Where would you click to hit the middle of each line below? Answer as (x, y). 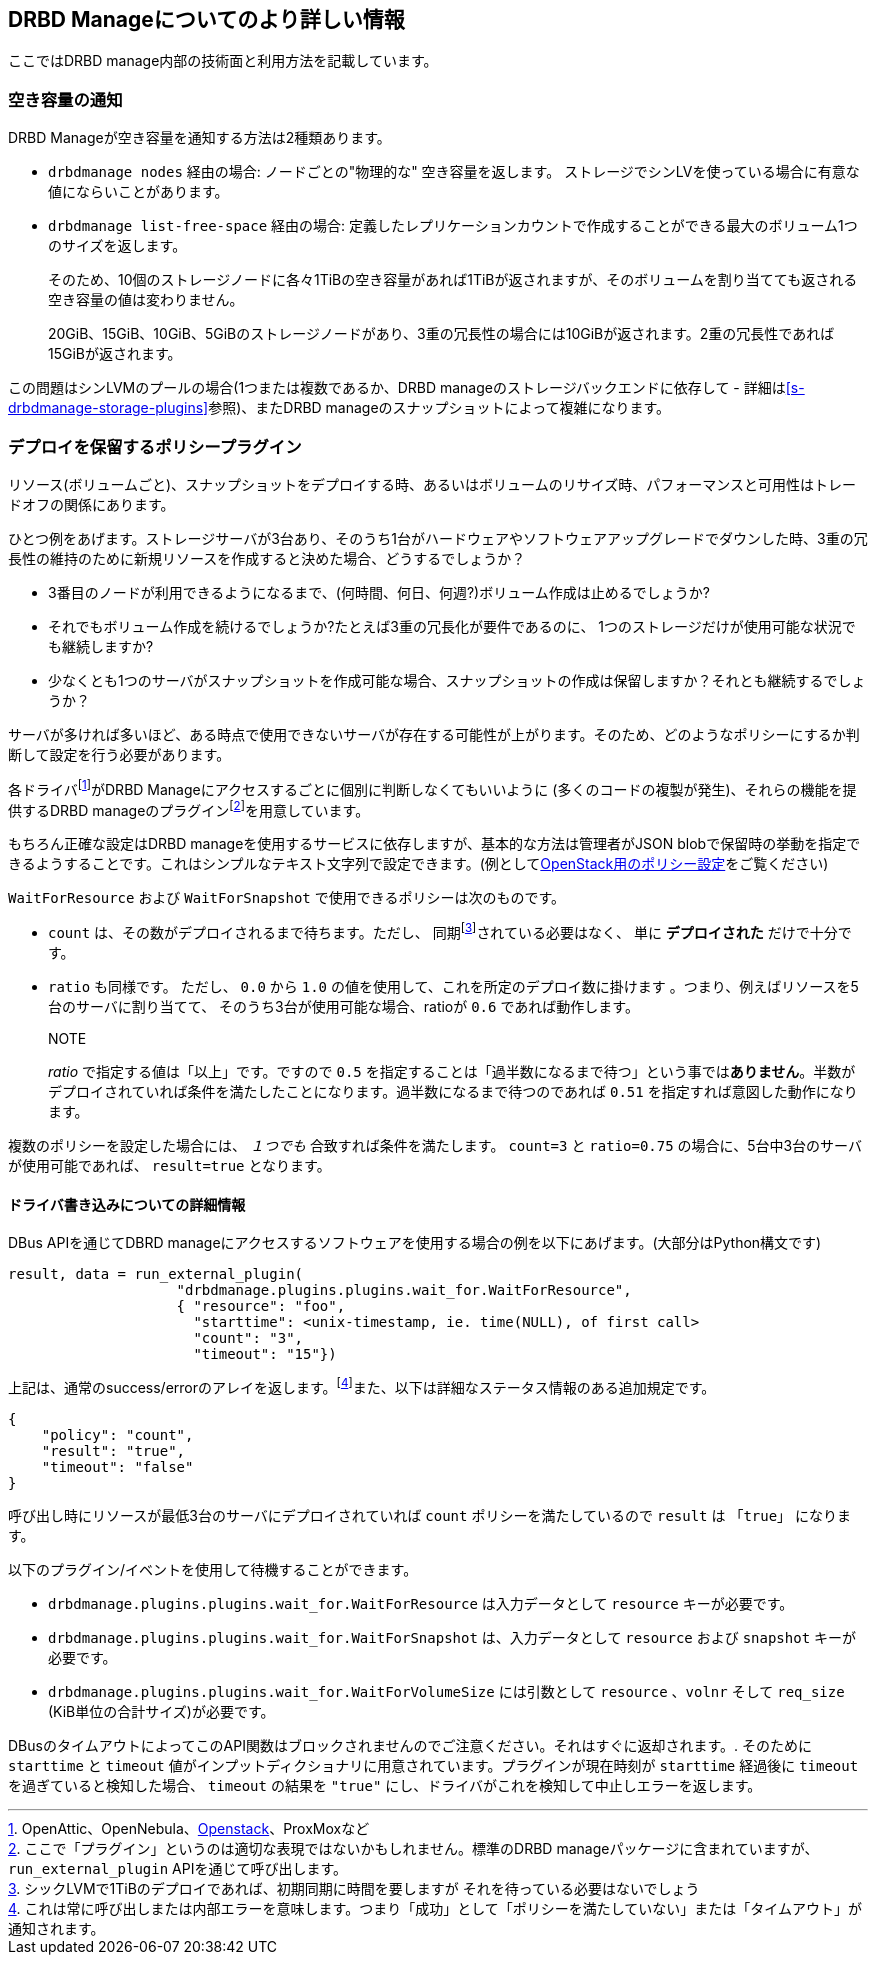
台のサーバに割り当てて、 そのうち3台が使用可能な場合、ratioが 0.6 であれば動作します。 (343, 1006)
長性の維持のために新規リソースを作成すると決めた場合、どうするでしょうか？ (267, 558)
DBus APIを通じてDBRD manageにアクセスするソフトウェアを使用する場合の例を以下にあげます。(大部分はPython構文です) (415, 1243)
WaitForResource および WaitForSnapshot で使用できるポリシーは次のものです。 (287, 898)
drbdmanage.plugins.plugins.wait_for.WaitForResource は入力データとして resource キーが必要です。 (421, 1603)
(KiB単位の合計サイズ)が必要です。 (161, 1711)
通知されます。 (56, 1928)
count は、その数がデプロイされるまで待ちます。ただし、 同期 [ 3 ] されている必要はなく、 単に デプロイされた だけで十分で (450, 931)
